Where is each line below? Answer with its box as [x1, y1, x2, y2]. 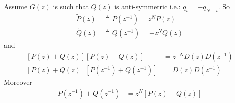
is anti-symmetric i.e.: [114, 1, 181, 11]
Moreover [4, 76, 32, 87]
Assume [4, 1, 28, 11]
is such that [53, 1, 89, 11]
